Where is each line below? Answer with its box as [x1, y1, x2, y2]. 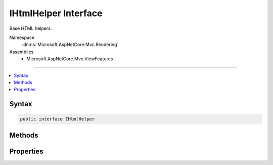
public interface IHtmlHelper [20, 116, 95, 122]
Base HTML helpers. [9, 25, 52, 31]
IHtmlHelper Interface [9, 8, 103, 19]
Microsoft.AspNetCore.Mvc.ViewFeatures [26, 56, 113, 62]
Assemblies [9, 49, 34, 55]
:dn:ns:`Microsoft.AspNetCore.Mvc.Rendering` [22, 42, 119, 48]
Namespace [9, 34, 35, 40]
